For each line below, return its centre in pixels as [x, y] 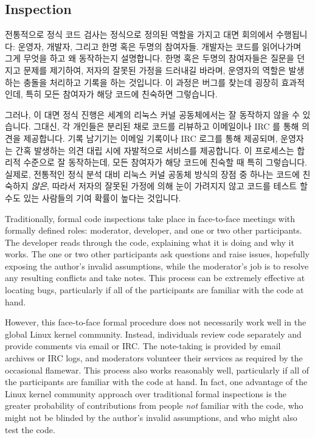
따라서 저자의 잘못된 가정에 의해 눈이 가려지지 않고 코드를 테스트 [175, 186]
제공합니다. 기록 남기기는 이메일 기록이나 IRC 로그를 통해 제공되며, [151, 138]
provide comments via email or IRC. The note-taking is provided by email [143, 346]
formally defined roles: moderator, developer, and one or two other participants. [154, 230]
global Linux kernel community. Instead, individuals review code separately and [153, 334]
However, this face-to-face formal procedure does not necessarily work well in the [156, 322]
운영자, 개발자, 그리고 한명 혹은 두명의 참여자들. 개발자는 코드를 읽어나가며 [160, 46]
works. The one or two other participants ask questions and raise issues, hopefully [157, 254]
